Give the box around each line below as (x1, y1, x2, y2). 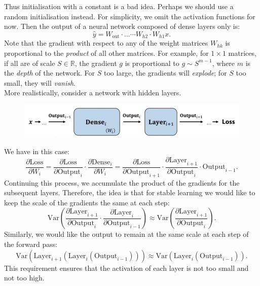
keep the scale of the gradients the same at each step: (4, 197, 170, 207)
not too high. (4, 272, 45, 283)
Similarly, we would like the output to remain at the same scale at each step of (4, 229, 249, 239)
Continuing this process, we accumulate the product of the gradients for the (4, 177, 240, 188)
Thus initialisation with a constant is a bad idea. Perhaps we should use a (4, 1, 234, 11)
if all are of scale (4, 57, 55, 68)
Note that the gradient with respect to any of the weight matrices (4, 38, 208, 48)
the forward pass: (4, 238, 58, 249)
